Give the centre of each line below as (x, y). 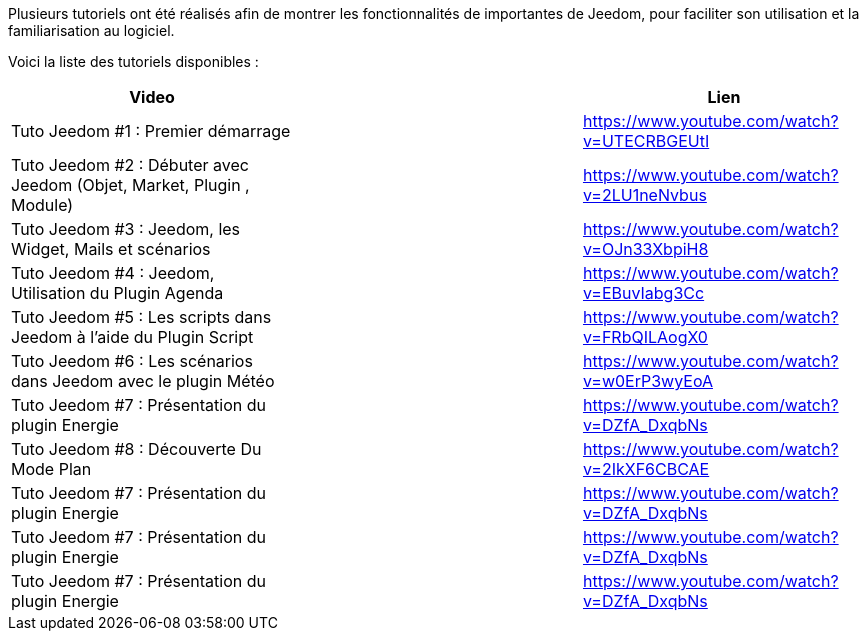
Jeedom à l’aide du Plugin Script (132, 337)
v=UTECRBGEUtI (646, 141)
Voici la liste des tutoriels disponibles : (133, 61)
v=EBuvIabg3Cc (643, 293)
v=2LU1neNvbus (644, 195)
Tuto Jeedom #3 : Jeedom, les (126, 229)
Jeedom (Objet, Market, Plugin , (130, 185)
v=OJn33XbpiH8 (645, 249)
